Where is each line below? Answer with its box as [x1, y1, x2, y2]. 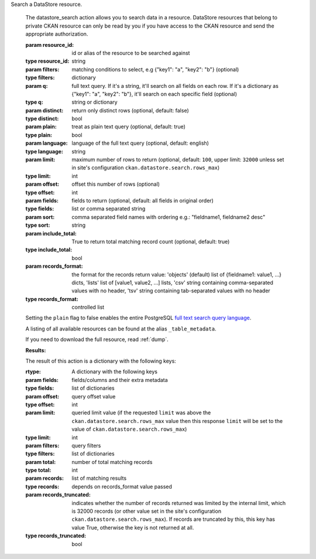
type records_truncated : [25, 532, 87, 539]
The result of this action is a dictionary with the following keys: [25, 357, 177, 364]
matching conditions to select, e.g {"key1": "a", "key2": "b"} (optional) [71, 66, 239, 73]
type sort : [25, 221, 50, 229]
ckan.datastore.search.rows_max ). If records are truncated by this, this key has [71, 516, 275, 523]
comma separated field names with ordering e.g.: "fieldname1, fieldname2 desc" [71, 213, 266, 220]
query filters [71, 442, 101, 449]
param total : [25, 458, 56, 465]
